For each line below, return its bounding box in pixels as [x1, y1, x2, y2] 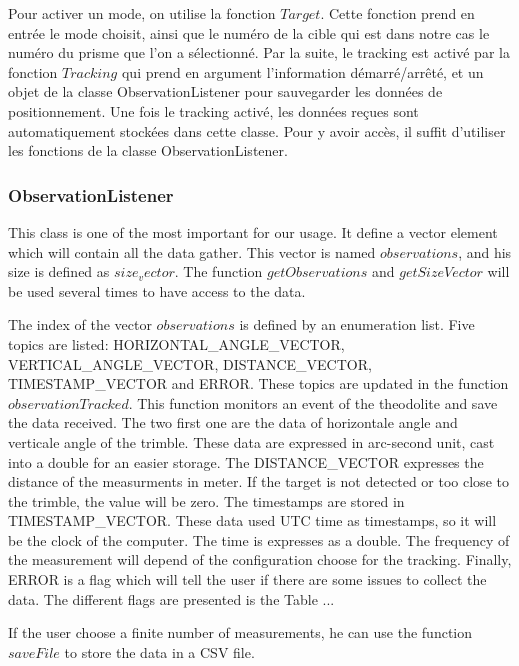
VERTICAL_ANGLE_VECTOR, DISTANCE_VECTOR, [8, 353, 372, 374]
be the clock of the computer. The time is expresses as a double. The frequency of [8, 529, 510, 550]
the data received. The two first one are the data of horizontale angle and [8, 412, 458, 433]
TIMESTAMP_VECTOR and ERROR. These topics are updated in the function [8, 373, 509, 394]
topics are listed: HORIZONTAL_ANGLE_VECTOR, [8, 333, 345, 354]
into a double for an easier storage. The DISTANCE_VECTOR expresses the [8, 451, 484, 472]
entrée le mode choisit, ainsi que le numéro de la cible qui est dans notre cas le [8, 22, 490, 43]
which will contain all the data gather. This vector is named [8, 241, 376, 262]
